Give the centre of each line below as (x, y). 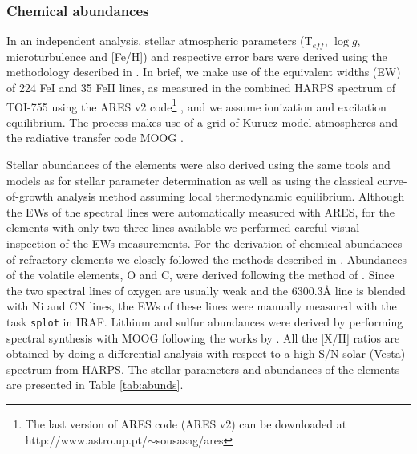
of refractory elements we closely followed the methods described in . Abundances (207, 259)
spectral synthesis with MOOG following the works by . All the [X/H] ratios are (203, 337)
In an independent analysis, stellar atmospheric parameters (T (160, 41)
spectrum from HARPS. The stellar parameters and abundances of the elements (203, 369)
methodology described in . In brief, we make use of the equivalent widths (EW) (204, 72)
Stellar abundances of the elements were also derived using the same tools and (198, 165)
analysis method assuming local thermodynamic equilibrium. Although (231, 196)
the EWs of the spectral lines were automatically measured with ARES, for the (201, 211)
